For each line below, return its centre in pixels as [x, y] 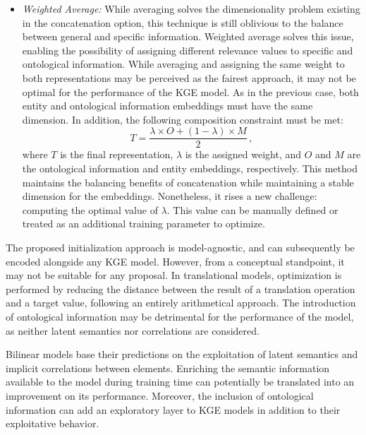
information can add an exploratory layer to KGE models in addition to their [173, 409]
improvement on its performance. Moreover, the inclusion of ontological [160, 395]
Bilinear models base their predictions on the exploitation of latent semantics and [182, 354]
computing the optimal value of [90, 209]
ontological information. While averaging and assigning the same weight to [183, 64]
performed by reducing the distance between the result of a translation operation [181, 288]
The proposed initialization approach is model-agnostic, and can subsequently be [180, 247]
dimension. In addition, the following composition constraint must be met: [183, 119]
